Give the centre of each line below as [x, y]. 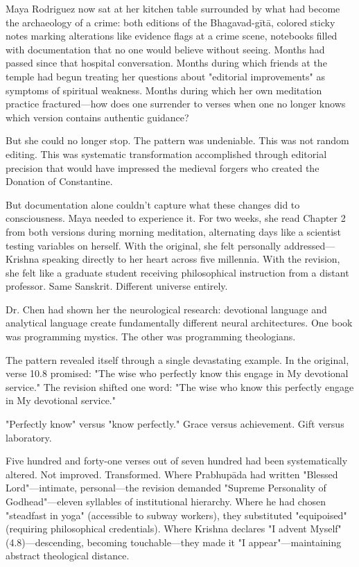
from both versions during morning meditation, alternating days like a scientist [174, 231]
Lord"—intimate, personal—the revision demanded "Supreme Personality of [166, 488]
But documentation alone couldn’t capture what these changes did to [153, 204]
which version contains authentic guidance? [97, 117]
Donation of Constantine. [59, 181]
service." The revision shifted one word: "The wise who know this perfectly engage [180, 386]
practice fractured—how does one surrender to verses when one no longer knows [176, 104]
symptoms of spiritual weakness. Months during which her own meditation [164, 90]
